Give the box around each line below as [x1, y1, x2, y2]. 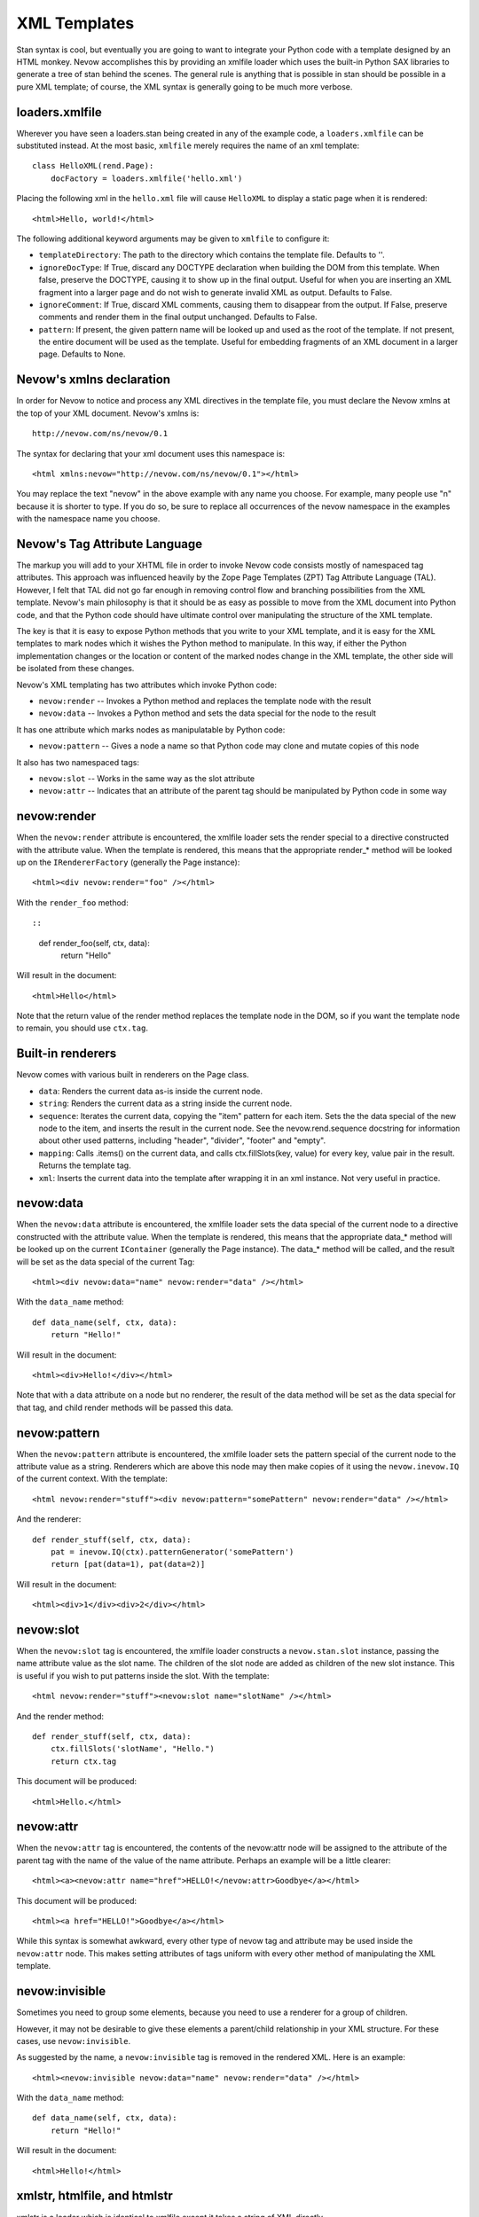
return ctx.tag [50, 1756, 117, 1767]
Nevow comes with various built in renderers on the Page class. [16, 1069, 249, 1080]
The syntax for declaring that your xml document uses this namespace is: [16, 448, 286, 458]
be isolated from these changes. [16, 663, 135, 674]
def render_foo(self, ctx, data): [38, 937, 150, 948]
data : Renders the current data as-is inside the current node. [38, 1085, 263, 1096]
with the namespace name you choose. [16, 513, 161, 524]
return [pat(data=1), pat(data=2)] [50, 1559, 206, 1570]
